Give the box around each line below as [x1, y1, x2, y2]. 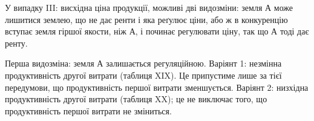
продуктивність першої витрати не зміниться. [5, 104, 172, 117]
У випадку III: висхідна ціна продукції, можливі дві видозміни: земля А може [5, 1, 293, 13]
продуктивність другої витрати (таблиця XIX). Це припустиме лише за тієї [5, 68, 282, 81]
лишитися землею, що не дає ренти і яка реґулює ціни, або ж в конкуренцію [5, 13, 288, 25]
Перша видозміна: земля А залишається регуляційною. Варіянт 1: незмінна [5, 57, 282, 70]
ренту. [5, 36, 28, 49]
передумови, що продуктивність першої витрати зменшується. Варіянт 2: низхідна [5, 80, 309, 93]
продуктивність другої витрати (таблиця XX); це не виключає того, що [5, 93, 267, 105]
